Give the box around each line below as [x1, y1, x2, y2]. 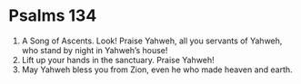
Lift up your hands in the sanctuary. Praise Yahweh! [21, 54, 215, 65]
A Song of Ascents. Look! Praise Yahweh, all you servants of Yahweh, [21, 35, 283, 46]
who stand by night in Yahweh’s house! [21, 44, 168, 55]
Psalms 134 [8, 5, 97, 26]
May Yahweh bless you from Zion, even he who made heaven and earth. [21, 64, 293, 75]
